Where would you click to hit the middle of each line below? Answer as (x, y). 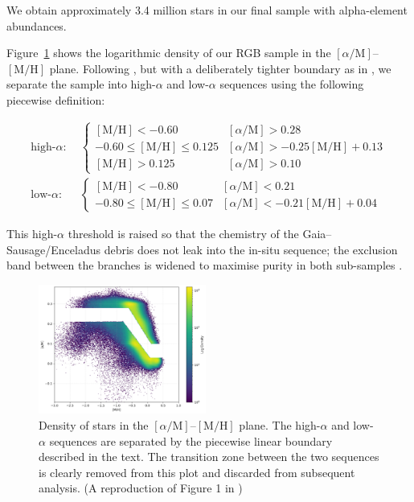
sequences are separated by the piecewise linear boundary (191, 440)
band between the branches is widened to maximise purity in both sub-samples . (205, 265)
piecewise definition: (56, 99)
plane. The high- (280, 425)
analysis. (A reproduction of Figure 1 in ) (141, 488)
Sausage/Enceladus (54, 249)
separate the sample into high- (81, 84)
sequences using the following (292, 84)
